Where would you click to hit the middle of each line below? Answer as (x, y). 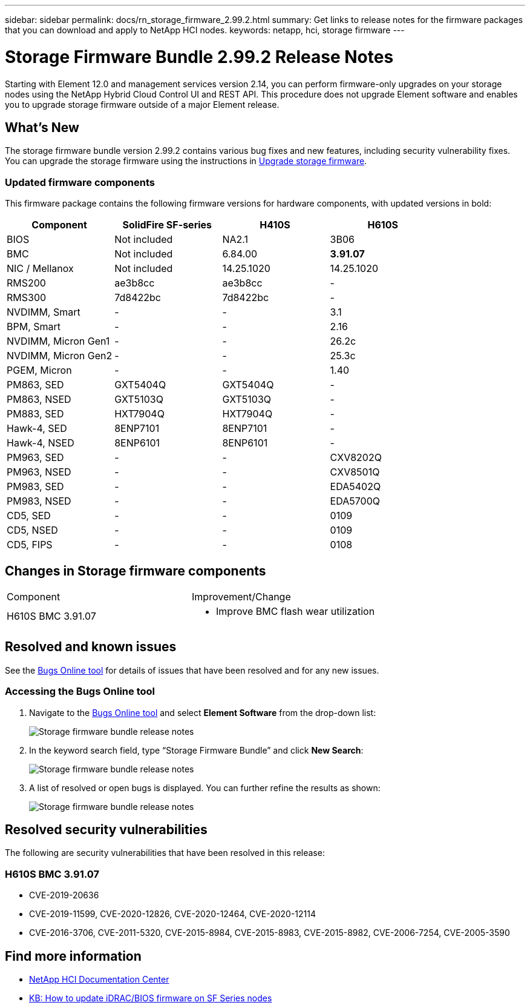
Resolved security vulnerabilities (106, 829)
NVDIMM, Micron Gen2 (60, 356)
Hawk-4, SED (37, 429)
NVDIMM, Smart (44, 312)
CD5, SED (29, 516)
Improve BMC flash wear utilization (296, 611)
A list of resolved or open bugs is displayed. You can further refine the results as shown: (205, 787)
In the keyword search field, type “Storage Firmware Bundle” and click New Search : (196, 750)
